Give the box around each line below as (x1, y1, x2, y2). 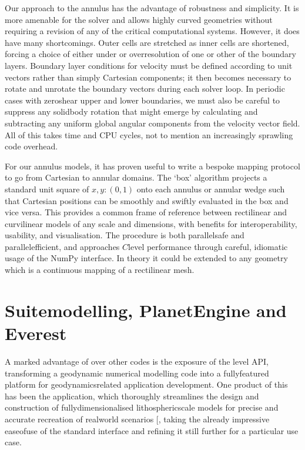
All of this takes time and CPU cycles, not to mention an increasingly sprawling (5, 128, 293, 141)
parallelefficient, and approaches (5, 240, 120, 252)
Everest (5, 321, 67, 345)
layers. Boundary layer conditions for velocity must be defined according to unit (5, 59, 293, 71)
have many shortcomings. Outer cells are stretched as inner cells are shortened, (5, 36, 289, 48)
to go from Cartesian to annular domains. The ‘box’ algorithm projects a (5, 171, 267, 184)
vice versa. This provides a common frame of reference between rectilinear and (5, 206, 287, 218)
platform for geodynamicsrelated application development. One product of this (5, 378, 288, 391)
